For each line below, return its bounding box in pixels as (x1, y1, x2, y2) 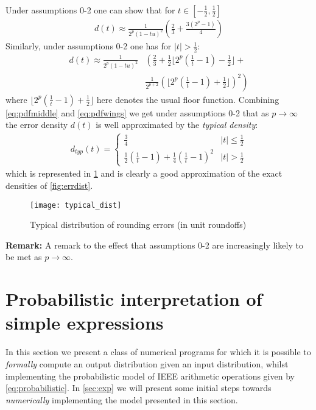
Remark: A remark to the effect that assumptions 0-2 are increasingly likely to (5, 238, 303, 251)
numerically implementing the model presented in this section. (5, 393, 238, 406)
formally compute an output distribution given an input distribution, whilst (5, 357, 289, 370)
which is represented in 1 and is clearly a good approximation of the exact (5, 167, 283, 180)
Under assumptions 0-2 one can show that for (5, 4, 175, 16)
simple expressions (5, 310, 164, 335)
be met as (5, 250, 42, 263)
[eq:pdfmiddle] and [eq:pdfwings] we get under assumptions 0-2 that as (5, 106, 269, 119)
